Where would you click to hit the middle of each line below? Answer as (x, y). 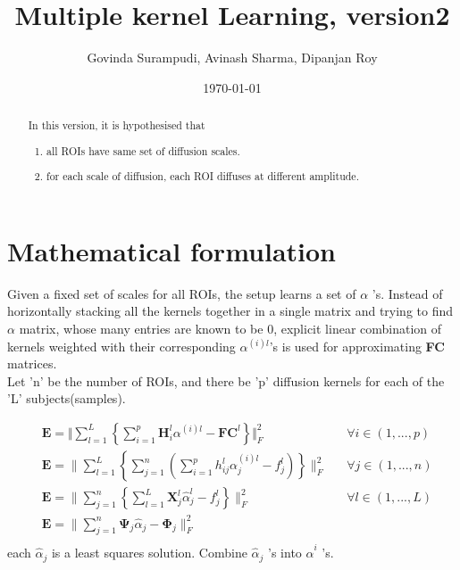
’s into (285, 553)
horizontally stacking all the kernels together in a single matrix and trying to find (230, 311)
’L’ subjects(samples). (67, 398)
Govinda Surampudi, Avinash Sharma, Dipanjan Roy (232, 58)
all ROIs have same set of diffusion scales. (143, 150)
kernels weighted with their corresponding (121, 346)
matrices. (32, 363)
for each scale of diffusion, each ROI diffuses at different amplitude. (203, 176)
